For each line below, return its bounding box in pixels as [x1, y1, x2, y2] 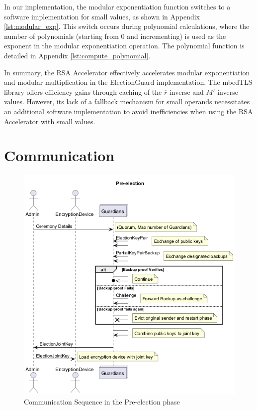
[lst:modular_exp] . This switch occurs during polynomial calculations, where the [4, 21, 250, 31]
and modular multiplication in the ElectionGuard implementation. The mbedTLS [4, 77, 253, 87]
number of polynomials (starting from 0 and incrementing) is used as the [4, 30, 226, 41]
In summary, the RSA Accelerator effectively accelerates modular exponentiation [4, 67, 250, 77]
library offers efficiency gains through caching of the [4, 86, 162, 97]
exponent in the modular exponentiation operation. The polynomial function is [4, 40, 245, 51]
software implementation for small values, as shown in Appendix [4, 11, 200, 21]
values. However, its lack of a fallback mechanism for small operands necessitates [4, 96, 250, 107]
